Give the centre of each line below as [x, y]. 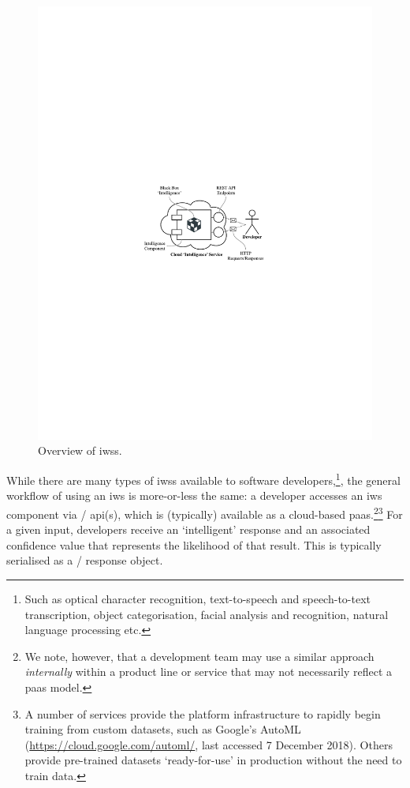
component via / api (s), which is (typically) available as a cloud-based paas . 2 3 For [205, 512]
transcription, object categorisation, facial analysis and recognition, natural [207, 614]
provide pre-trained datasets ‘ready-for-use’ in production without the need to [213, 760]
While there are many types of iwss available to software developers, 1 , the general [203, 479]
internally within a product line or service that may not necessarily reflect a [209, 672]
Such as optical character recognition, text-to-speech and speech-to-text [198, 598]
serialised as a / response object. [85, 560]
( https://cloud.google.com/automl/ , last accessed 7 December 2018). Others [209, 744]
